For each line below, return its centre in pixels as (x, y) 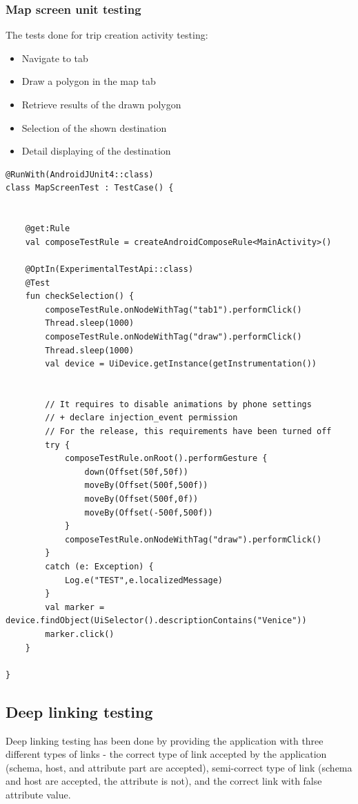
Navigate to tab (55, 58)
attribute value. (38, 794)
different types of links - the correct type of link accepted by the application (166, 754)
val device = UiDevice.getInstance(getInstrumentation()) (181, 364)
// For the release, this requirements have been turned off (188, 432)
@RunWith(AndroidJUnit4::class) (80, 174)
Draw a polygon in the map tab (89, 81)
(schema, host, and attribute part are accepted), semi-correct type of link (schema (179, 767)
